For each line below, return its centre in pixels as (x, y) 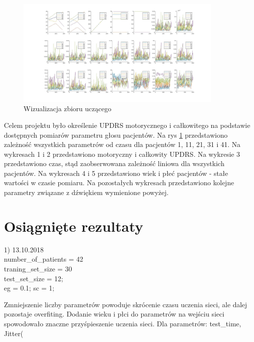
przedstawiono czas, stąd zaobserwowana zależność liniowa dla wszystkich (114, 163)
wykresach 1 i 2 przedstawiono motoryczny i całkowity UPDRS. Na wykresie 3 (122, 154)
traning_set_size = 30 (38, 268)
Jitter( (14, 333)
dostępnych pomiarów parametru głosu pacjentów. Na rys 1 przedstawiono (116, 134)
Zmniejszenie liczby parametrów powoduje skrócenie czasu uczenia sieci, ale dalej (126, 304)
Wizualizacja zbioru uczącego (67, 109)
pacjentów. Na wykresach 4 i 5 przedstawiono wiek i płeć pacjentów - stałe (116, 173)
